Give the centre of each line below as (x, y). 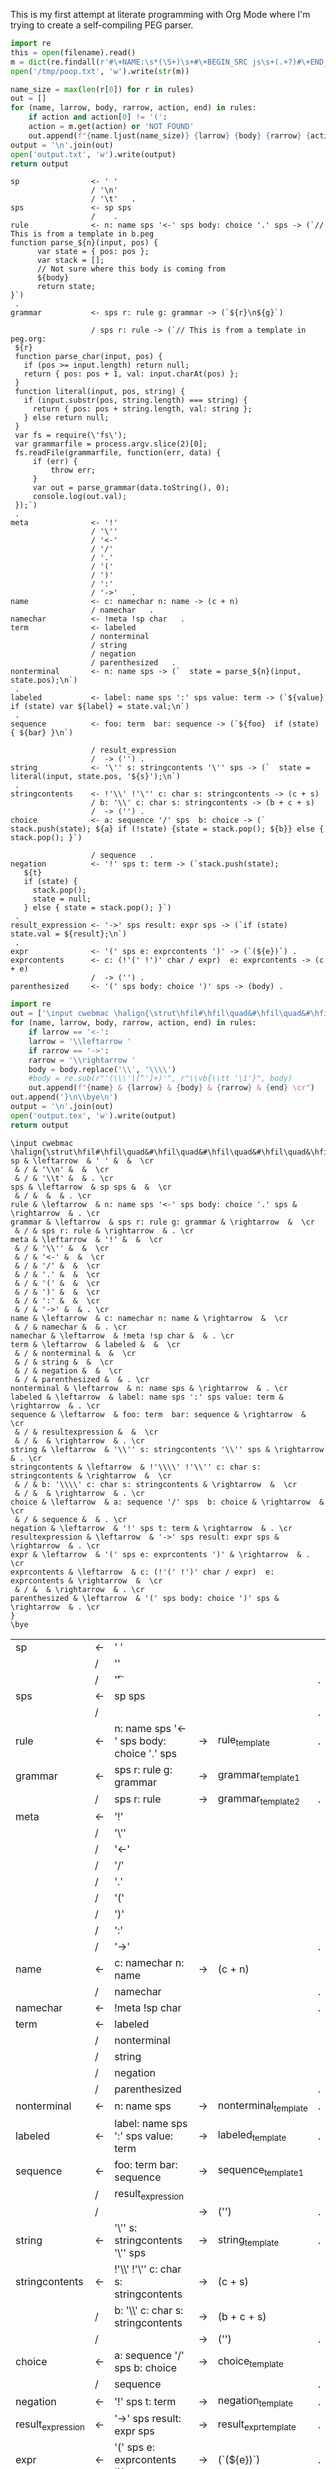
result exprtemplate (257, 2425)
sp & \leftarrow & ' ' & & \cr (82, 1160)
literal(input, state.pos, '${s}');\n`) (96, 777)
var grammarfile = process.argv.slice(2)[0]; (111, 444)
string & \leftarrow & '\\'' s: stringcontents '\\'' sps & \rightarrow (167, 1449)
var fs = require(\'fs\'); (71, 435)
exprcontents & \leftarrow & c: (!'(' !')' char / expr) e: (142, 1572)
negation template (255, 2401)
